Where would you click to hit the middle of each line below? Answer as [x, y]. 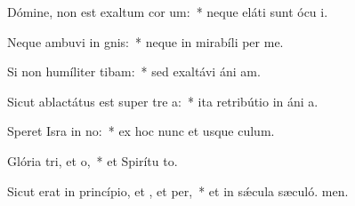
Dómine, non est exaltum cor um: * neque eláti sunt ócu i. [168, 12]
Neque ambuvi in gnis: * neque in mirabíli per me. [145, 41]
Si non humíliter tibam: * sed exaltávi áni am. [134, 71]
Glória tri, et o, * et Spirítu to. [93, 160]
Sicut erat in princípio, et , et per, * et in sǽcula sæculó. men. [178, 190]
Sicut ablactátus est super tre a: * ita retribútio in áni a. [163, 101]
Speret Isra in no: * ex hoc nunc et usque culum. [141, 131]
